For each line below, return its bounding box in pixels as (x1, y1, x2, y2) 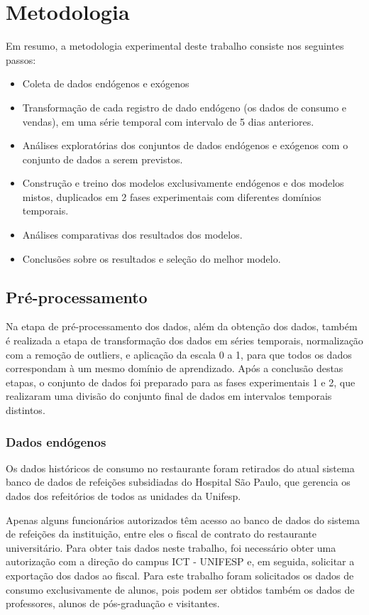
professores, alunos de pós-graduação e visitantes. (6, 596, 220, 611)
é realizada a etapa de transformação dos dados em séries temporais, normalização (6, 333, 363, 348)
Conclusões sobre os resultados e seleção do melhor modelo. (22, 251, 281, 266)
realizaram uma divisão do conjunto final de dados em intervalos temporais (6, 388, 332, 403)
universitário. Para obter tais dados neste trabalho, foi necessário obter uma (6, 540, 336, 555)
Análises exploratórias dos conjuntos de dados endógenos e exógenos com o (22, 138, 348, 153)
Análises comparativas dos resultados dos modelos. (22, 227, 243, 242)
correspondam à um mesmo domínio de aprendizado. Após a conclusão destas (6, 361, 343, 376)
